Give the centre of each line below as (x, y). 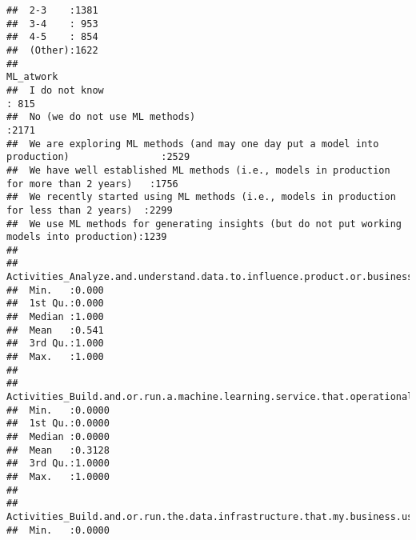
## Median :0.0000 (58, 437)
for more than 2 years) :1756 (92, 184)
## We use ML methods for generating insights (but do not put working (204, 224)
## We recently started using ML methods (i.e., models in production (201, 197)
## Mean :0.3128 (58, 450)
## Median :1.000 (55, 317)
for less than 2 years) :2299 (90, 210)
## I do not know (55, 90)
